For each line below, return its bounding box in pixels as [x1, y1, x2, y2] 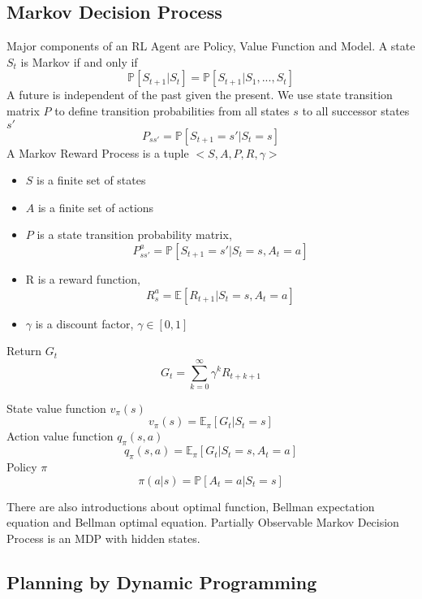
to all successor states [302, 102, 410, 119]
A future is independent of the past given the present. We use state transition [6, 86, 393, 103]
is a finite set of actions [37, 198, 154, 215]
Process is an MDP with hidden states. [6, 529, 200, 546]
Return [6, 342, 42, 359]
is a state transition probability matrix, [37, 226, 232, 243]
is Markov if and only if [20, 53, 138, 70]
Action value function [6, 428, 114, 445]
